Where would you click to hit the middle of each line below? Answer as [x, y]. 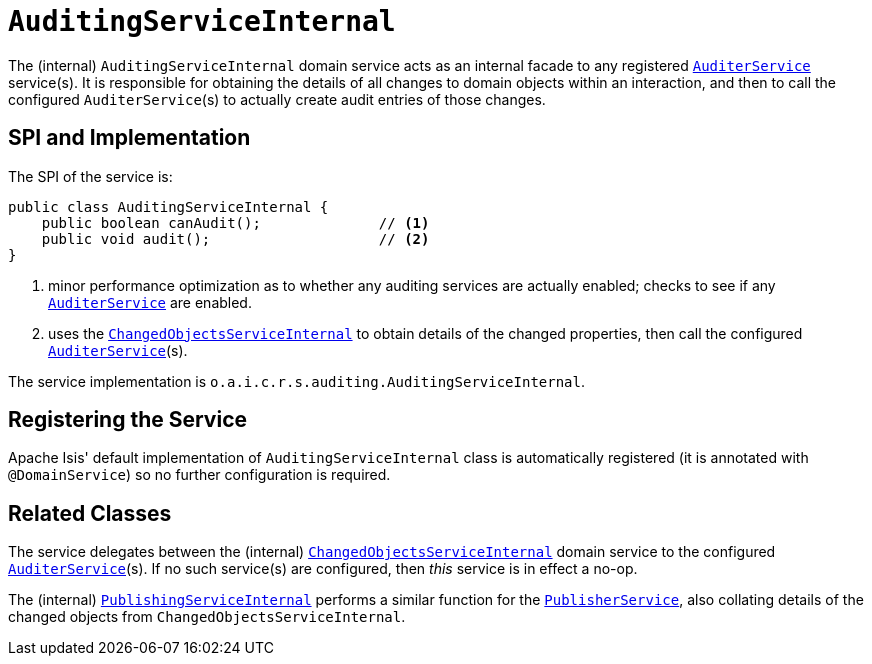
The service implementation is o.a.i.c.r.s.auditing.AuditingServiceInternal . [297, 381]
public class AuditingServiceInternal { [168, 206]
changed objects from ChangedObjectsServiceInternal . [207, 617]
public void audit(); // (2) [235, 238]
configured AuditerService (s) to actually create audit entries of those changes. [277, 99]
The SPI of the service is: [90, 176]
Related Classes [90, 513]
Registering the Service [127, 420]
